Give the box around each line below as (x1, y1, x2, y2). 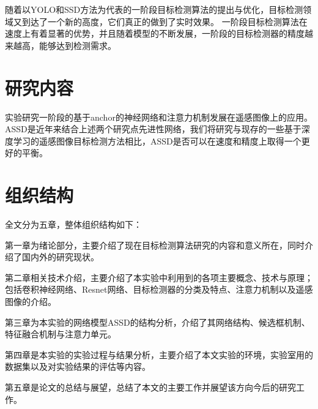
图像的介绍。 (5, 295, 56, 307)
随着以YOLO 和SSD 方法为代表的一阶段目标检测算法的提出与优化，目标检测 (5, 3, 303, 15)
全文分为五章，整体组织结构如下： (5, 218, 142, 230)
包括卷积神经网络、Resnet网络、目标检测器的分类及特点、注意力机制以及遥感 (5, 283, 313, 296)
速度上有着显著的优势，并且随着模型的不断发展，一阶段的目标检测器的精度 (5, 27, 305, 40)
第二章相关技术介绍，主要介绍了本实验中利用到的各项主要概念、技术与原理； (5, 271, 313, 283)
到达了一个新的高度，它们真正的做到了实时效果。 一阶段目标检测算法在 (21, 15, 308, 28)
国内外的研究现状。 (21, 250, 99, 263)
